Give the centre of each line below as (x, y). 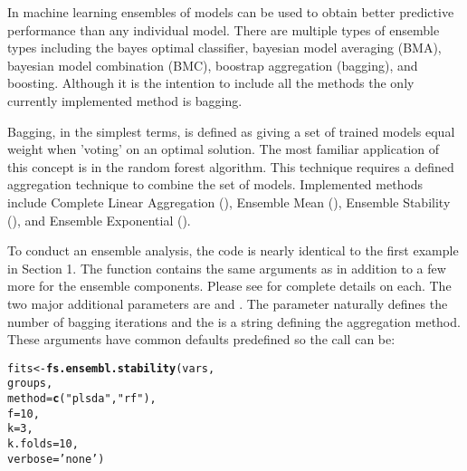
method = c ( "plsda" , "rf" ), (82, 399)
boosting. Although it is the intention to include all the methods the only (211, 83)
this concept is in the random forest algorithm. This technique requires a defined (231, 166)
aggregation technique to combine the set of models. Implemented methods (215, 184)
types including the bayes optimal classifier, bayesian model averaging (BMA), (224, 48)
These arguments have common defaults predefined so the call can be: (201, 339)
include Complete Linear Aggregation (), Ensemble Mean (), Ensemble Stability (229, 202)
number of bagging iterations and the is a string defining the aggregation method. (234, 321)
